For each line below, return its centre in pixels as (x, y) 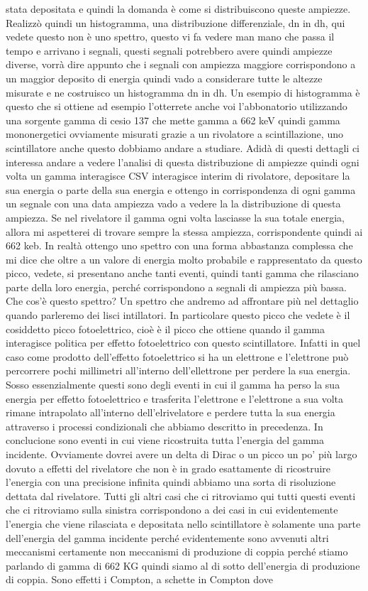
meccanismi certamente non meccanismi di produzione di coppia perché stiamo (177, 552)
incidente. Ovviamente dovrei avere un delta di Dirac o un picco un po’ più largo (182, 454)
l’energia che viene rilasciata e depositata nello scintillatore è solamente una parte (183, 523)
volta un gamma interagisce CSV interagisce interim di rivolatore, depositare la (178, 176)
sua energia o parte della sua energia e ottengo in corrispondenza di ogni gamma (181, 189)
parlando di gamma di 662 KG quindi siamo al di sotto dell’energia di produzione (183, 565)
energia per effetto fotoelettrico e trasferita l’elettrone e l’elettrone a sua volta (174, 398)
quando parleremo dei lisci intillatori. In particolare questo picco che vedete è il (178, 315)
